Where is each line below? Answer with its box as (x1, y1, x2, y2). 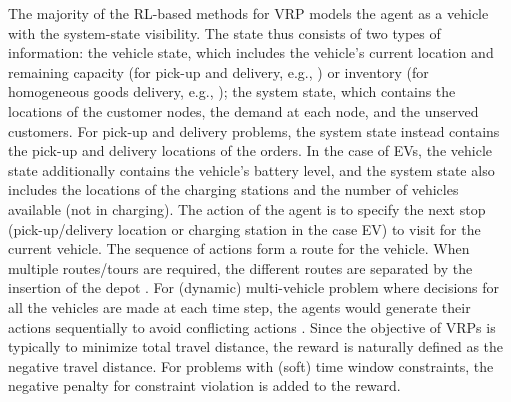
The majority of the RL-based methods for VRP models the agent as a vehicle (8, 3, 489, 23)
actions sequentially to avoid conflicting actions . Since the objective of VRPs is (8, 316, 496, 337)
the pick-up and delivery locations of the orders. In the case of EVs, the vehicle (8, 140, 492, 161)
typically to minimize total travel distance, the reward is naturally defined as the (8, 336, 504, 357)
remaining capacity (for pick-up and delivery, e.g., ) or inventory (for (8, 61, 429, 82)
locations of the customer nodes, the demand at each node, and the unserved (8, 100, 479, 121)
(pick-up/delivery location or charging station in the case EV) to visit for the (8, 218, 481, 239)
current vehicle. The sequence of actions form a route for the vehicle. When (8, 238, 470, 259)
